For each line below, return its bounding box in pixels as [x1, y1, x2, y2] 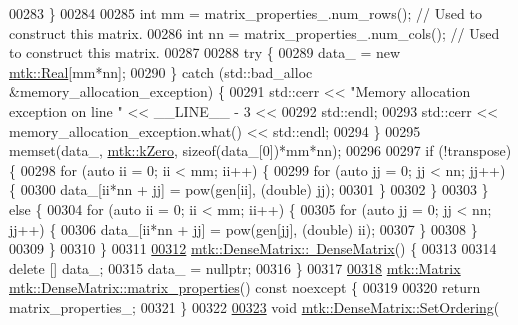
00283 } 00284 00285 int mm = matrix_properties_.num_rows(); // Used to [9, 3, 482, 23]
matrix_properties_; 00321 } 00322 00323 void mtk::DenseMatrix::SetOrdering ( [9, 296, 500, 317]
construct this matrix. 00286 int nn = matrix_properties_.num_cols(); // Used [9, 22, 500, 43]
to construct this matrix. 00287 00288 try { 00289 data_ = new [9, 42, 401, 63]
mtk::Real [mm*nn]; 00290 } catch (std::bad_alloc [9, 61, 313, 82]
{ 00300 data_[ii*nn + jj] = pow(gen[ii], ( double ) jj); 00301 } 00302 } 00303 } [9, 179, 489, 200]
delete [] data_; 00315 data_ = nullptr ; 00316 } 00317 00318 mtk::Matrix [9, 257, 461, 278]
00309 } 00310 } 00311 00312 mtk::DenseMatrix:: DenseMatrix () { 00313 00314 [9, 238, 497, 259]
